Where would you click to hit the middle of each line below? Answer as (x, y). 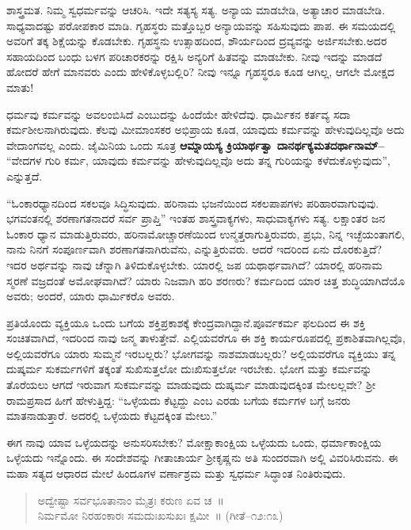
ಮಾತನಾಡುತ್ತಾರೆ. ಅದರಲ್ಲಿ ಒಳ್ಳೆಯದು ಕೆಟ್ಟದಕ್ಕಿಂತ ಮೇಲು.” (112, 416)
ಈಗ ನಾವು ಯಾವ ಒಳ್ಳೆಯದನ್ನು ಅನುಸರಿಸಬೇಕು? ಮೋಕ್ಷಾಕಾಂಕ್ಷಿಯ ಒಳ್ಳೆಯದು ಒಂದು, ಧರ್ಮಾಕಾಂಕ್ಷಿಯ (194, 442)
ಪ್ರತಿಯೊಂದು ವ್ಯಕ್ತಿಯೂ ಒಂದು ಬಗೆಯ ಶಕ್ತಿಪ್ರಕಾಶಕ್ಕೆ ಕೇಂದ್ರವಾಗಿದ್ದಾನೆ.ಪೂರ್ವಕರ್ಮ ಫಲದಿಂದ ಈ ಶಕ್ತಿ (186, 322)
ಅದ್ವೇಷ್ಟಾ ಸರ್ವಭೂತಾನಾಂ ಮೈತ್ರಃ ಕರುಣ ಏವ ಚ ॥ (131, 499)
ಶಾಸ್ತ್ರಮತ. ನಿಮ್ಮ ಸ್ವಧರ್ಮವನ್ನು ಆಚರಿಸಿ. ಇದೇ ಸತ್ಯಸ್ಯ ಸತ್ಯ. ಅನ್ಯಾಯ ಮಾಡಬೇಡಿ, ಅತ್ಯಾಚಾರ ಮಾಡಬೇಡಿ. (196, 10)
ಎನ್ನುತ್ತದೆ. (25, 175)
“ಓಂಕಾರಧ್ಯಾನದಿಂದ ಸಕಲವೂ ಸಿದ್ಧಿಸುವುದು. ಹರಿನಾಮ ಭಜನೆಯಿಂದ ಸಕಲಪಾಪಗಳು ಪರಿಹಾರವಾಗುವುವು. (193, 202)
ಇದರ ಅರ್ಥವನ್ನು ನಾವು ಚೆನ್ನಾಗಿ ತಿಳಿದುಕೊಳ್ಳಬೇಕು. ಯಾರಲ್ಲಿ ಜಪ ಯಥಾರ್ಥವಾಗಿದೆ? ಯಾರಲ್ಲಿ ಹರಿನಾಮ (194, 264)
